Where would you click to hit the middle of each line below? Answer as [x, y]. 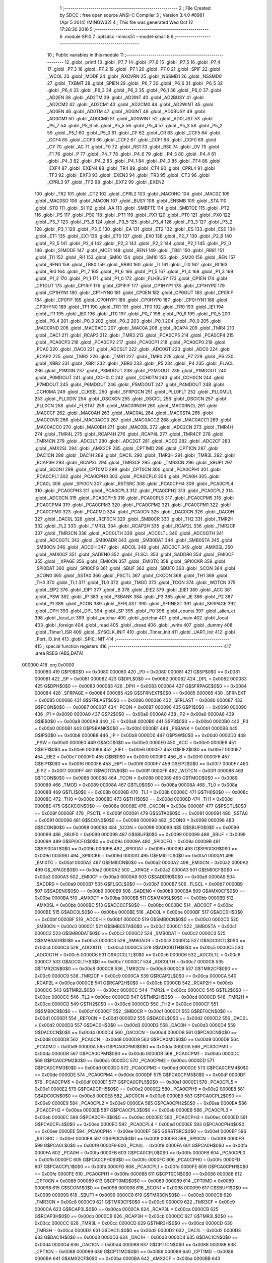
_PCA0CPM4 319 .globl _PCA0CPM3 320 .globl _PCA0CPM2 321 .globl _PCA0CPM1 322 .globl [133, 505]
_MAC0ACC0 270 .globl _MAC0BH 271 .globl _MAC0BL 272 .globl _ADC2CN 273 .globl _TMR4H [134, 427]
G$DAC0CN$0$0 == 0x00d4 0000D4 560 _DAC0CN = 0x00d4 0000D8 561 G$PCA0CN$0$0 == [136, 1032]
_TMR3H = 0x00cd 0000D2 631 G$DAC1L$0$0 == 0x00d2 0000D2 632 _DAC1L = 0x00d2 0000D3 [138, 1230]
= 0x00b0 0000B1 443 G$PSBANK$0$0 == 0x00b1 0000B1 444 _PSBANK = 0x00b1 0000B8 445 [136, 728]
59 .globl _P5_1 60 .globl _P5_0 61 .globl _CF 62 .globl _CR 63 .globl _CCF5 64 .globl [133, 133]
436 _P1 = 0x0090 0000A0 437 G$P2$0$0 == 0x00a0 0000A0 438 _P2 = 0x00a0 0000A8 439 [134, 714]
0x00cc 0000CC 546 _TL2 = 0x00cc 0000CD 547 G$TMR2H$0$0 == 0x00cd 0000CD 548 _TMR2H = [142, 997]
